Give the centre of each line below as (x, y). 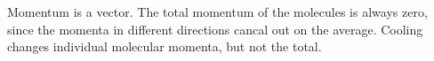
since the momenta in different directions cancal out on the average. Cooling (215, 29)
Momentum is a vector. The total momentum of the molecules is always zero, (217, 11)
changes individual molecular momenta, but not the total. (165, 46)
